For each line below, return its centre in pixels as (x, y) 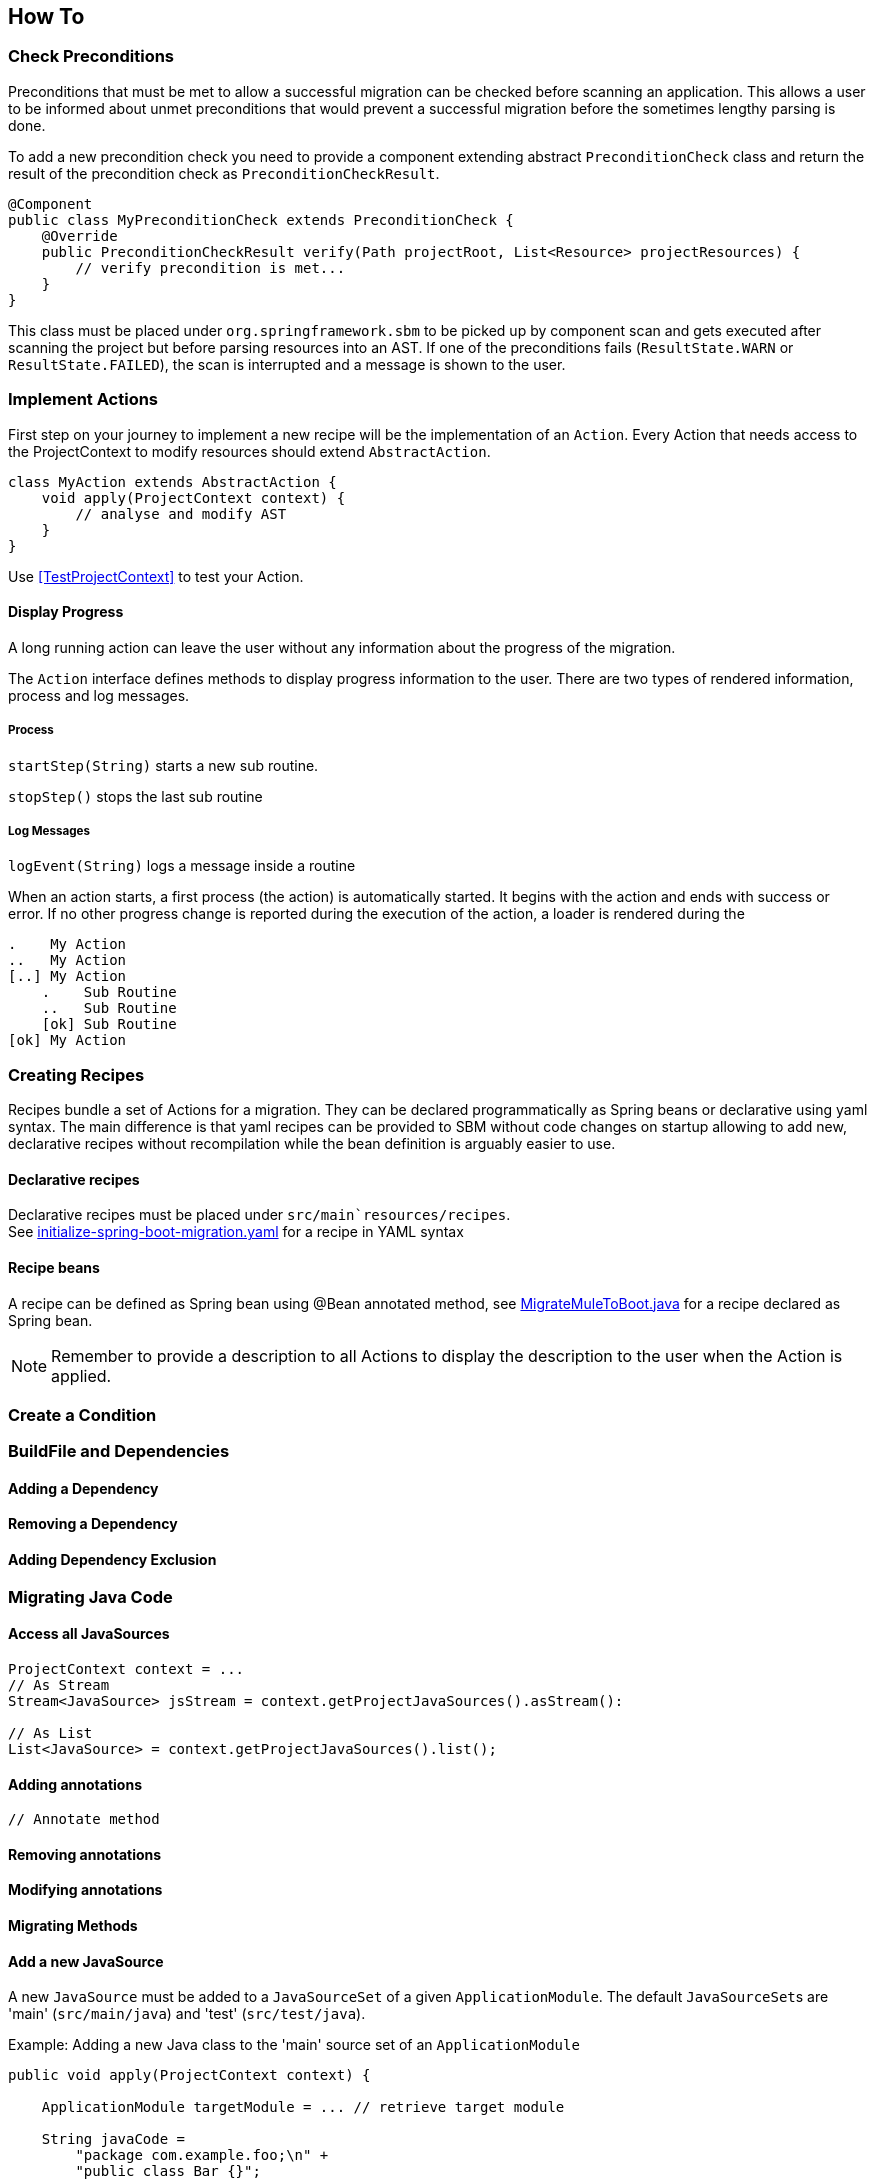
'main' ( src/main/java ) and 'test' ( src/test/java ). (187, 2014)
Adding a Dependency (83, 1488)
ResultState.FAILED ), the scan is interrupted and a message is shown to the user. (287, 364)
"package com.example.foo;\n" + (202, 2155)
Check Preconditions (91, 56)
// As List (50, 1732)
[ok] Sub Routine (109, 1024)
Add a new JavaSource (86, 1961)
